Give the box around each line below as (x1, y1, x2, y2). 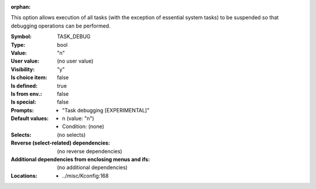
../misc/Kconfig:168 (62, 172, 109, 179)
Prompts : (11, 106, 35, 114)
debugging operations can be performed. (11, 22, 111, 29)
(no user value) (57, 57, 94, 64)
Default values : (11, 115, 49, 122)
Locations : (11, 172, 37, 179)
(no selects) (57, 131, 86, 138)
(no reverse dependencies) (57, 147, 122, 154)
